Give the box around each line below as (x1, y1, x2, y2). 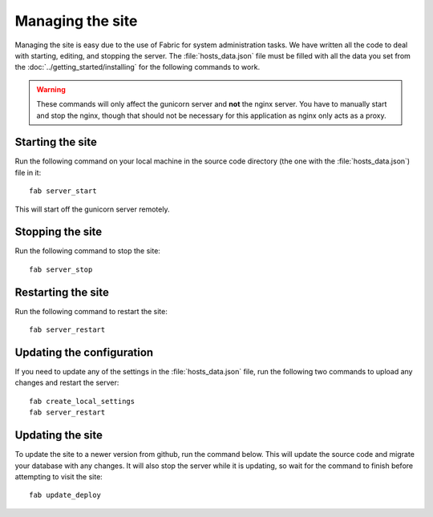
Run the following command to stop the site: (14, 246, 160, 256)
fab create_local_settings (29, 397, 136, 406)
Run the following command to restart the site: (14, 306, 168, 316)
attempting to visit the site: (14, 471, 103, 481)
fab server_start (29, 187, 97, 196)
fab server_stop (29, 265, 93, 274)
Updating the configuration (14, 345, 154, 359)
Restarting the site (14, 285, 110, 299)
